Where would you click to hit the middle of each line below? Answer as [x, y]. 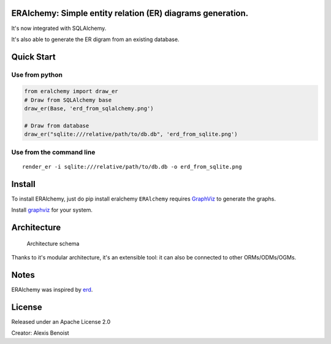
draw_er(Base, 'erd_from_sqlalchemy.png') [89, 109]
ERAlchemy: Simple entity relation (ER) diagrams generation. [130, 13]
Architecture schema [53, 243]
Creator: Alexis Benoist [40, 333]
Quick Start [33, 57]
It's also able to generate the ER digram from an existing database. [95, 39]
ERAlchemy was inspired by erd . [52, 289]
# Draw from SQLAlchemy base [68, 100]
